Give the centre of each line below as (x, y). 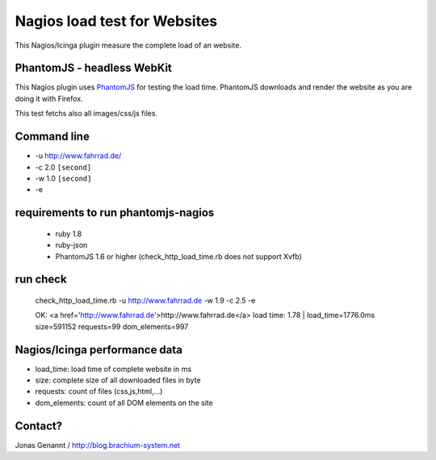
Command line (52, 137)
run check (41, 280)
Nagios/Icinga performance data (99, 350)
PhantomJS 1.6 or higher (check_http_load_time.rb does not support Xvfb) (179, 256)
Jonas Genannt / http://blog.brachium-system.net (98, 445)
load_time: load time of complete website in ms (113, 369)
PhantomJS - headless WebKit (94, 68)
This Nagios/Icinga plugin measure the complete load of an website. (128, 45)
